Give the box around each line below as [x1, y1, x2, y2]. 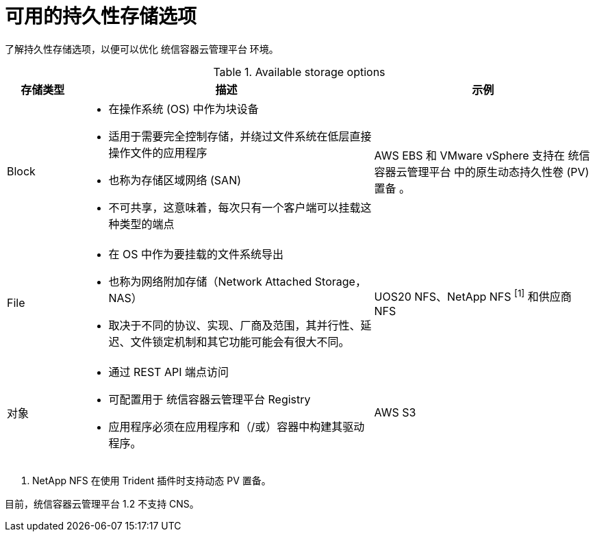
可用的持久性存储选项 [5, 5, 197, 28]
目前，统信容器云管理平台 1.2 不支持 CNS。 [5, 497, 199, 510]
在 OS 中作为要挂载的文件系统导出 [108, 247, 284, 261]
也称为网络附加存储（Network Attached [108, 274, 312, 288]
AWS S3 [374, 405, 416, 419]
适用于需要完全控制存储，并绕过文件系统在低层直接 [108, 129, 372, 143]
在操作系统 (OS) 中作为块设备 [108, 101, 259, 116]
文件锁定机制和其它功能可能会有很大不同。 [130, 334, 350, 349]
